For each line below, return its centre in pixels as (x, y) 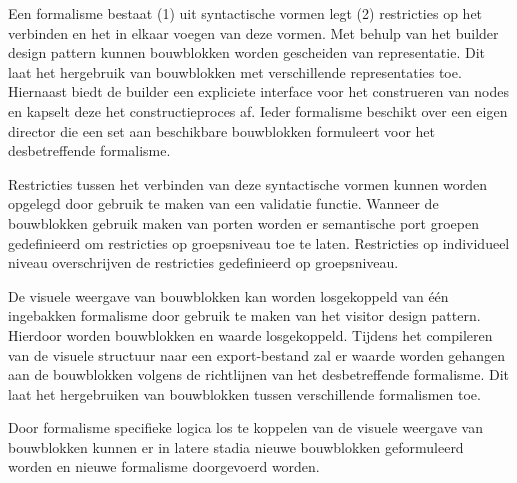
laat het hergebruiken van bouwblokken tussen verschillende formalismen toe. (244, 393)
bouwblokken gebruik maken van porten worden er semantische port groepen (243, 222)
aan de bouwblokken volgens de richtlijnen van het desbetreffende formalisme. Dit (259, 374)
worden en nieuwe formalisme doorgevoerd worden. (164, 466)
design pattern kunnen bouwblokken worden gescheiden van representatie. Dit (246, 52)
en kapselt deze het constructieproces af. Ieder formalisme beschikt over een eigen (258, 110)
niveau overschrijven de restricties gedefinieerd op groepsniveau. (203, 262)
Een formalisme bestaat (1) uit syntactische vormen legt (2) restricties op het (245, 13)
